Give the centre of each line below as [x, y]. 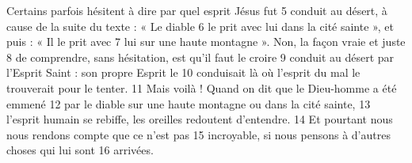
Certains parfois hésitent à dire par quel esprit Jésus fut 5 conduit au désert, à [197, 10]
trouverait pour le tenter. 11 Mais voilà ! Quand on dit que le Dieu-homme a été [202, 87]
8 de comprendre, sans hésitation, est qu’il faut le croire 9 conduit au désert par [200, 57]
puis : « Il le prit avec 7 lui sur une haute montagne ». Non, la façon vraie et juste [206, 42]
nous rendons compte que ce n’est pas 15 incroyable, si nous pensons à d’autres [198, 134]
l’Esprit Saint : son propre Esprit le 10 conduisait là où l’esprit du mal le [183, 72]
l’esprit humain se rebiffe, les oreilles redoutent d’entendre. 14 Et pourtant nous [200, 119]
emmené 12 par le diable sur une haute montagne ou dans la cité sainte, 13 [189, 103]
